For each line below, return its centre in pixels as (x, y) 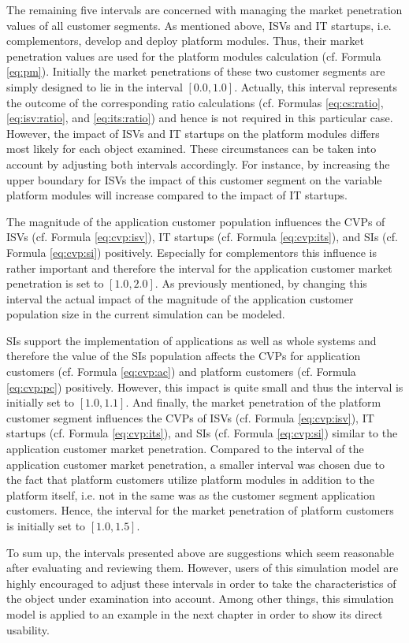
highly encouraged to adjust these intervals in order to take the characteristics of (201, 583)
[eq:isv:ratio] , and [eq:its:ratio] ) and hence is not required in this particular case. (200, 118)
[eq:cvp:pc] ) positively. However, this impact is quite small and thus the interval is (205, 387)
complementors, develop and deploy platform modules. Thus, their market (185, 41)
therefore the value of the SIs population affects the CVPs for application (184, 356)
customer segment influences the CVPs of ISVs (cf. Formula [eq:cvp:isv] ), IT (190, 417)
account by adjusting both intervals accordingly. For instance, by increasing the (198, 164)
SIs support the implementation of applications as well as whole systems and (191, 340)
